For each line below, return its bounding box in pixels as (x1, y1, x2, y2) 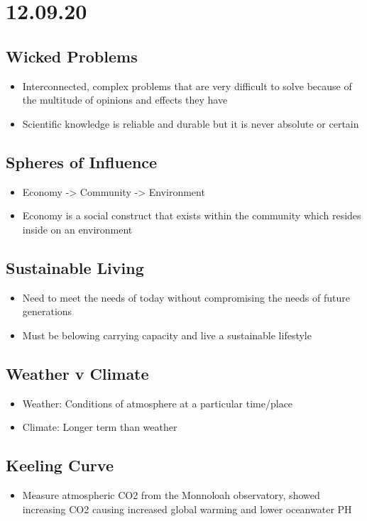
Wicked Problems (6, 45, 138, 67)
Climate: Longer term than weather (22, 419, 177, 434)
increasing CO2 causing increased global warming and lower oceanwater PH (22, 501, 352, 516)
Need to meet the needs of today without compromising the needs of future (22, 290, 350, 305)
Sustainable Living (6, 256, 144, 278)
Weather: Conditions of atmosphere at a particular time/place (22, 395, 293, 410)
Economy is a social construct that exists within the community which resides (22, 208, 361, 223)
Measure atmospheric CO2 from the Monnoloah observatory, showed (22, 487, 320, 502)
